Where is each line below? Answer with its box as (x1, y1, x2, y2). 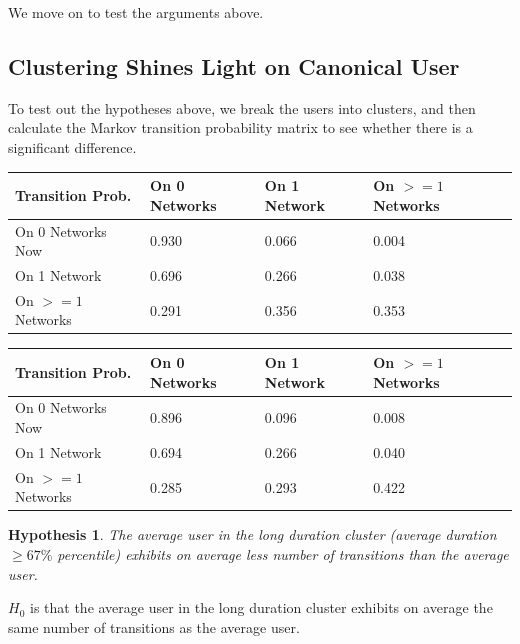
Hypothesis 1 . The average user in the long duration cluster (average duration (8, 524, 497, 545)
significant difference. (8, 136, 137, 157)
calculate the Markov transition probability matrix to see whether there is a (8, 117, 473, 138)
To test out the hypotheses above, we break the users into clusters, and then (8, 97, 476, 118)
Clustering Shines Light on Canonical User (8, 50, 460, 81)
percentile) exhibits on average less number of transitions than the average (57, 543, 509, 564)
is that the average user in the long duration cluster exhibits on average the (29, 597, 493, 618)
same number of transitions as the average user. (8, 616, 300, 637)
